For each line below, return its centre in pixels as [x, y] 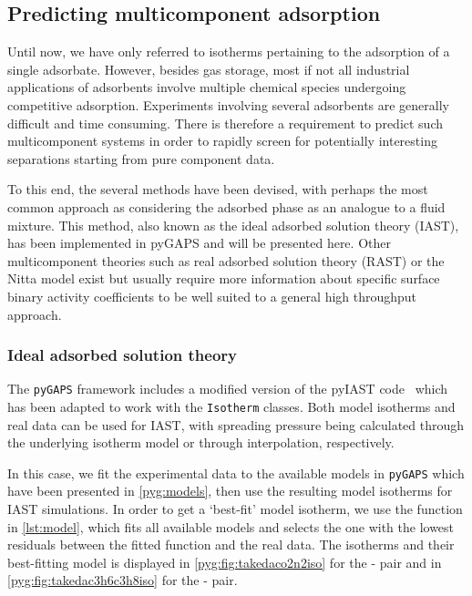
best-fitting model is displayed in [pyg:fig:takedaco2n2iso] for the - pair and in [225, 562]
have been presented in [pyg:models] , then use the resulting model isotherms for [230, 491]
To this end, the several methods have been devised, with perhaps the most [218, 189]
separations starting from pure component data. [141, 158]
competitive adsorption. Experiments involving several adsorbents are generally [228, 104]
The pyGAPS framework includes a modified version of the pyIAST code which [228, 389]
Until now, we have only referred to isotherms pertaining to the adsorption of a [229, 51]
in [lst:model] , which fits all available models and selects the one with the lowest [231, 526]
